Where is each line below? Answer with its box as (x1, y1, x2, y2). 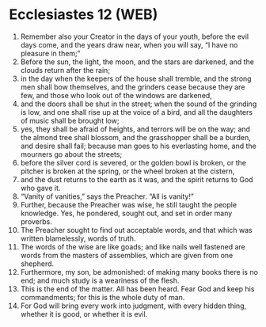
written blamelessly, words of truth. (20, 234, 136, 243)
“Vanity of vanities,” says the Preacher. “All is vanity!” (20, 192, 195, 201)
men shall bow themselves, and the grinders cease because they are (20, 82, 245, 92)
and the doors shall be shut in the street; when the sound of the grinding (20, 99, 257, 108)
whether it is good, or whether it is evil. (20, 309, 148, 318)
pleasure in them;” (20, 48, 81, 58)
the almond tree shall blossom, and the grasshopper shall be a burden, (20, 132, 252, 142)
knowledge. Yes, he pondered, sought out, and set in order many (20, 208, 233, 218)
